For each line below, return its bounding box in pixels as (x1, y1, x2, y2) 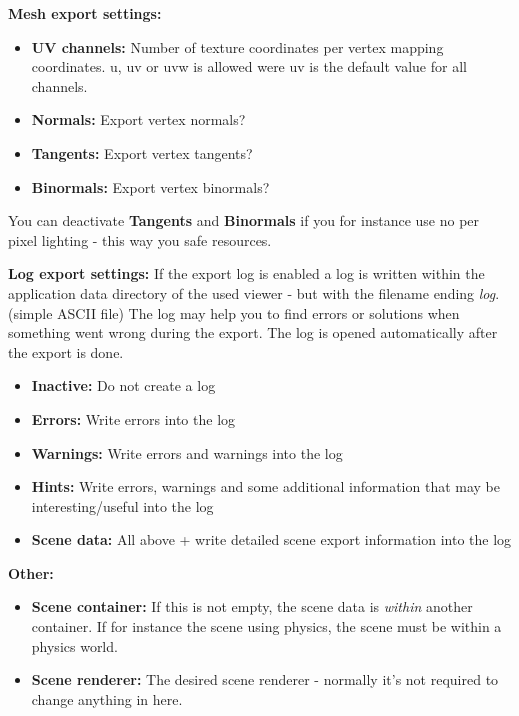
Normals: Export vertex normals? (31, 109, 246, 130)
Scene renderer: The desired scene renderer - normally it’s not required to (31, 669, 499, 690)
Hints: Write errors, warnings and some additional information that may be (31, 476, 501, 497)
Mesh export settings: (8, 3, 162, 23)
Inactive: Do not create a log (31, 375, 216, 396)
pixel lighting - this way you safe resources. (8, 229, 272, 250)
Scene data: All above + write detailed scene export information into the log (31, 529, 512, 550)
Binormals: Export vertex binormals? (31, 176, 270, 197)
